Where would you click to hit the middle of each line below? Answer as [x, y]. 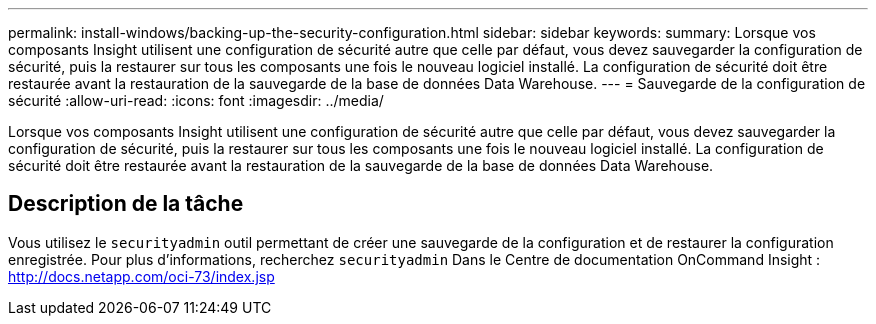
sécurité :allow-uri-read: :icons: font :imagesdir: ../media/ [196, 100]
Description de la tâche [126, 204]
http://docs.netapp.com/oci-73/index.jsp [141, 276]
